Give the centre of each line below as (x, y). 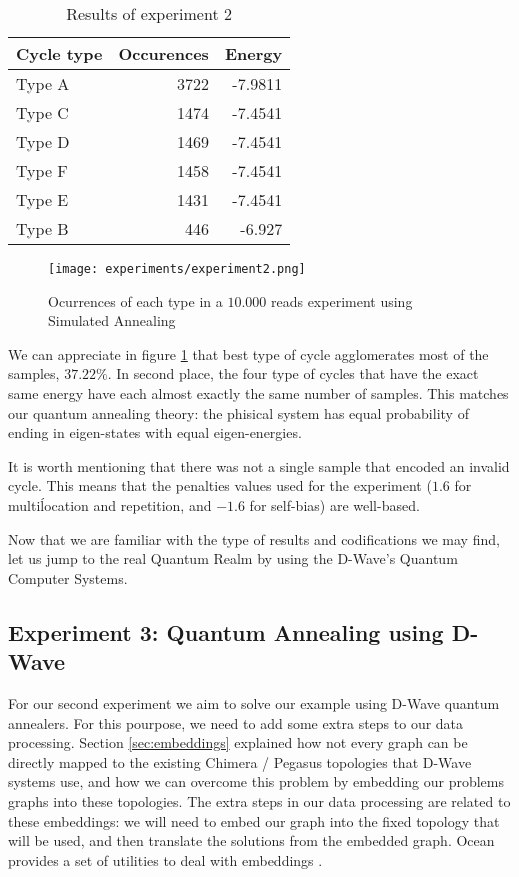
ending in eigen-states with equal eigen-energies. (155, 432)
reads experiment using (341, 300)
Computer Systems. (68, 577)
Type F (42, 170)
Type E (42, 199)
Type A (43, 83)
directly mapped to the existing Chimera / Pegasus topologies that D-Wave (240, 761)
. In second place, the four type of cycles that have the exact (293, 373)
